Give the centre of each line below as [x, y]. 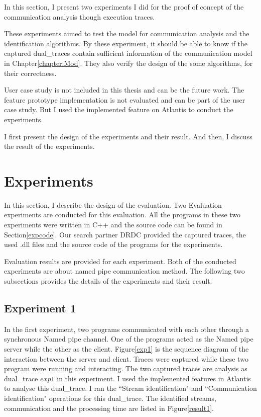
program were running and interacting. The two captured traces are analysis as [126, 368]
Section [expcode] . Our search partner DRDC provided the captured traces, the [125, 234]
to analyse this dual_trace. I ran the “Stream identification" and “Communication [130, 388]
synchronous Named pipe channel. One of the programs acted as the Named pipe [129, 339]
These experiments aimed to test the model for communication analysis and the [127, 33]
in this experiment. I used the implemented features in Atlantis [154, 378]
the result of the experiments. [49, 146]
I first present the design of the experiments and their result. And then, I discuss [128, 136]
